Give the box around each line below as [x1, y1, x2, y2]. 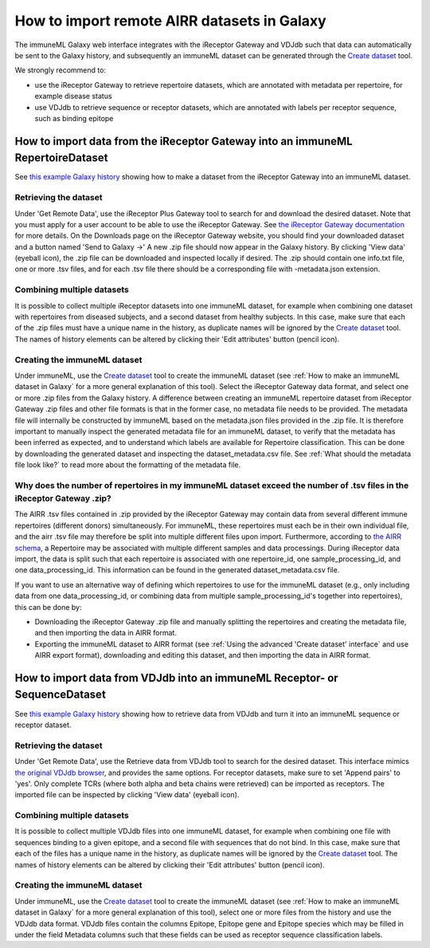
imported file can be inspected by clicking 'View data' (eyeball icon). [14, 790, 240, 800]
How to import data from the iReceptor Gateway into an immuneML [14, 134, 354, 148]
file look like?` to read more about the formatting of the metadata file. [14, 460, 241, 470]
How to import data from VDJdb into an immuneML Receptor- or [14, 671, 338, 685]
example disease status [34, 92, 112, 101]
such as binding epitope [34, 113, 114, 123]
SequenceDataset [14, 688, 107, 702]
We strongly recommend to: [14, 65, 107, 75]
